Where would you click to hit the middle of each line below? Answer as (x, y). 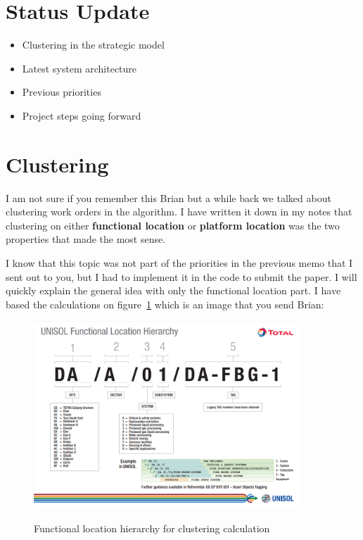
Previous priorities (62, 92)
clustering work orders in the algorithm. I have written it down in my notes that (179, 212)
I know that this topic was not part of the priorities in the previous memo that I (179, 263)
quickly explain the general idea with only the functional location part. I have (173, 290)
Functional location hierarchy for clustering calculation (152, 528)
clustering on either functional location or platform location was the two (173, 225)
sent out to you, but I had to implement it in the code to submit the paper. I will (181, 276)
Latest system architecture (79, 68)
